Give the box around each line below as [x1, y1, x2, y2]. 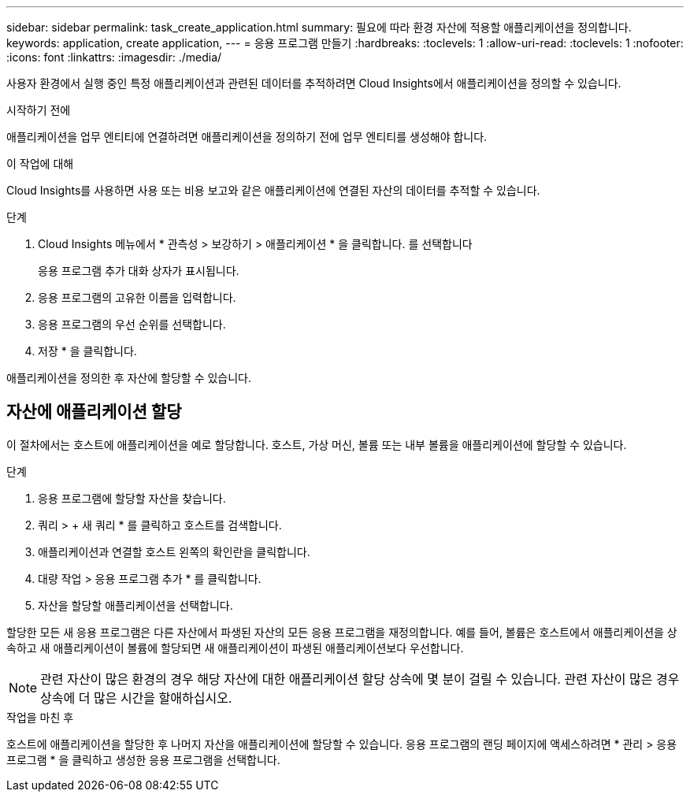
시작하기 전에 [6, 103, 71, 117]
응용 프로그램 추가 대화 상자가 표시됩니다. [38, 264, 239, 277]
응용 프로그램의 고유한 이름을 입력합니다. [38, 291, 236, 304]
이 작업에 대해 [6, 157, 74, 170]
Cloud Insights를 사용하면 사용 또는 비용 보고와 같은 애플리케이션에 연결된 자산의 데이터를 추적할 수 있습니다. [6, 184, 540, 197]
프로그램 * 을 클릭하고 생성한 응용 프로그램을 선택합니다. [6, 752, 280, 766]
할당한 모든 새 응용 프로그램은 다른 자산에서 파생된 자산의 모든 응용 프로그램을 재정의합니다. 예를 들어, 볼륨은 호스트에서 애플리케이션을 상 [6, 625, 677, 639]
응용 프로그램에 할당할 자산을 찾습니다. [38, 491, 226, 505]
